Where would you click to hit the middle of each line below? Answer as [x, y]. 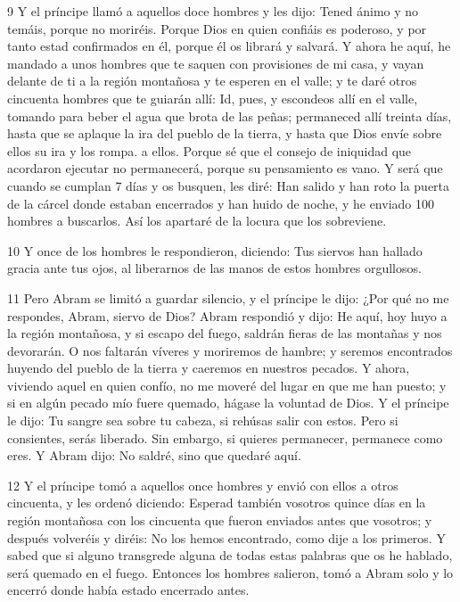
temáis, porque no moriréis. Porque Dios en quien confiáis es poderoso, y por [217, 28]
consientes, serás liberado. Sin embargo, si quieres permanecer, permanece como [225, 437]
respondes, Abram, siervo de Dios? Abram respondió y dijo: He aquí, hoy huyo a [227, 315]
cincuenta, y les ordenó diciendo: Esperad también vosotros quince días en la [217, 503]
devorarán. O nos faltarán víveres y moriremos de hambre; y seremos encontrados [230, 350]
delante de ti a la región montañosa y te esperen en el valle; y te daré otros [212, 81]
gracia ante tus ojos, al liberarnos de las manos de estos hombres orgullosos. [214, 268]
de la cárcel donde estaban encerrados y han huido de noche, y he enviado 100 [221, 203]
